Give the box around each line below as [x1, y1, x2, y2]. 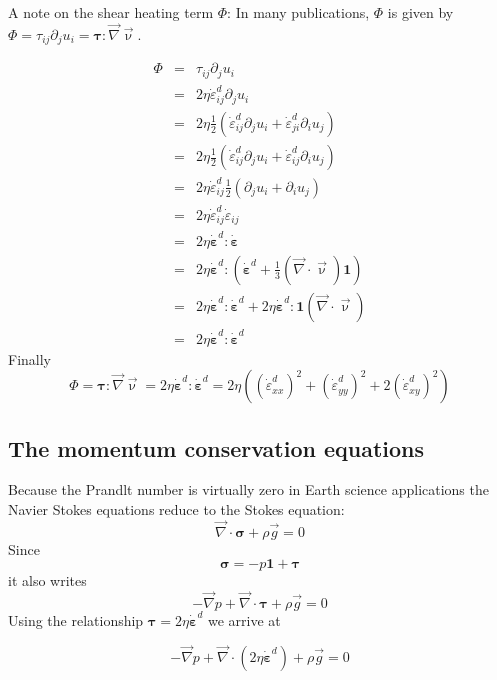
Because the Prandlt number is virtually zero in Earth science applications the [8, 479, 489, 500]
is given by [387, 2, 454, 22]
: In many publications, [227, 2, 370, 22]
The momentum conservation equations [8, 432, 425, 463]
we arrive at [207, 610, 281, 631]
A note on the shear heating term [8, 2, 214, 22]
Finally [8, 348, 51, 369]
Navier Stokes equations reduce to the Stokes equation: [8, 498, 345, 519]
